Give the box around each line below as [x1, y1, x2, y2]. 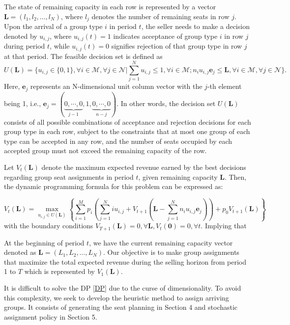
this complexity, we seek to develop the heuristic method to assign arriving [4, 292, 229, 302]
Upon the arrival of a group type [4, 21, 103, 31]
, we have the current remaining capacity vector [89, 237, 233, 247]
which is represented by [24, 266, 95, 276]
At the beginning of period [4, 237, 85, 247]
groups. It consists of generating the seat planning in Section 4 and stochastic [4, 302, 238, 312]
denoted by [4, 30, 37, 41]
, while [50, 41, 70, 51]
